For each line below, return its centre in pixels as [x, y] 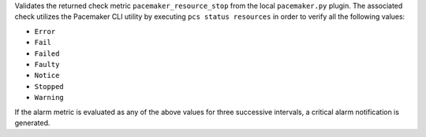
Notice [47, 76]
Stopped [49, 86]
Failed [47, 54]
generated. [32, 123]
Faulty [47, 64]
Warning [49, 98]
